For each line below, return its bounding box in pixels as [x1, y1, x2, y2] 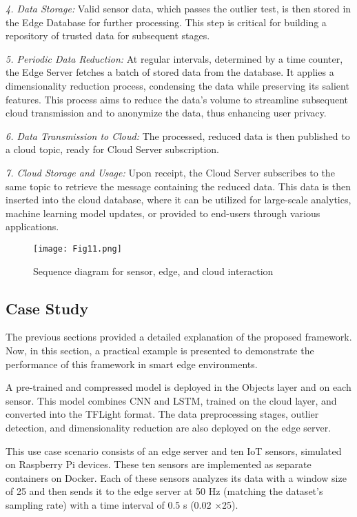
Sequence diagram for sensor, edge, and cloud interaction [33, 263, 274, 278]
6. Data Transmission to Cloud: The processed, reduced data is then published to [6, 128, 350, 143]
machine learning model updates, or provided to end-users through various [6, 205, 320, 220]
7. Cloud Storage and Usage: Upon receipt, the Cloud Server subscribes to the [6, 165, 335, 179]
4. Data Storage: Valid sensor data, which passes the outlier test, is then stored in [6, 1, 351, 15]
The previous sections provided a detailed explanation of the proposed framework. [6, 330, 352, 344]
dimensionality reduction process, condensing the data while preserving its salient [6, 78, 349, 92]
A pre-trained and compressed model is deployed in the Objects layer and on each [6, 380, 351, 394]
